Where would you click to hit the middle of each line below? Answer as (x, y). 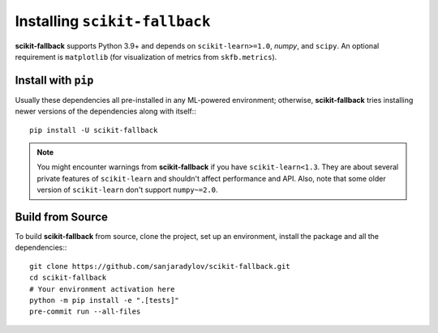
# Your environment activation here (102, 289)
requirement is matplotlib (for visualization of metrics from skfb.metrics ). (146, 57)
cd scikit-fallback (68, 278)
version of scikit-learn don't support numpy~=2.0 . (127, 190)
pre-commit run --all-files (85, 312)
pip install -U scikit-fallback (94, 130)
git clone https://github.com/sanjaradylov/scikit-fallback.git (160, 266)
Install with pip (54, 80)
